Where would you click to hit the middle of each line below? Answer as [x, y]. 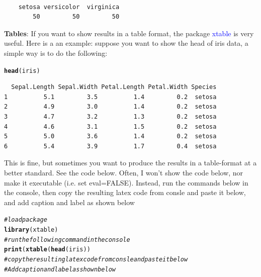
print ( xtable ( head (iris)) [47, 250]
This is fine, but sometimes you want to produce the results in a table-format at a [130, 163]
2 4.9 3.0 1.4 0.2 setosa [110, 107]
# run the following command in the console [67, 240]
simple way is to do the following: [56, 53]
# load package [26, 220]
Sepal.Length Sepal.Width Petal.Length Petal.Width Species [114, 87]
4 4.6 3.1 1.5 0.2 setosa [110, 126]
